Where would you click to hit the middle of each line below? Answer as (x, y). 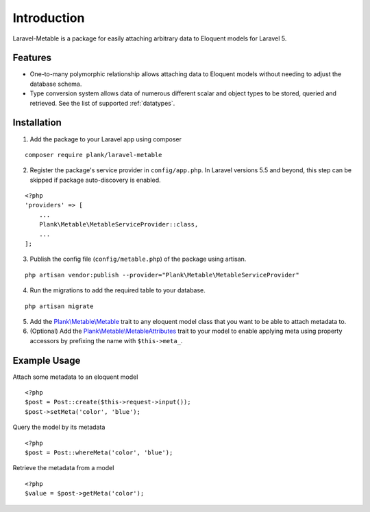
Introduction (49, 18)
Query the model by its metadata (59, 427)
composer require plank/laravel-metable (94, 155)
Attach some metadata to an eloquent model (75, 377)
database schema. (56, 84)
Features (32, 58)
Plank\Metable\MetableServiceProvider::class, (119, 224)
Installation (37, 123)
